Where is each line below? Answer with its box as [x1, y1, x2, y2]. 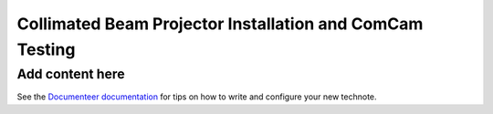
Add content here [16, 66, 125, 82]
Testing [16, 39, 76, 59]
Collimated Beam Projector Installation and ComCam [16, 14, 424, 34]
